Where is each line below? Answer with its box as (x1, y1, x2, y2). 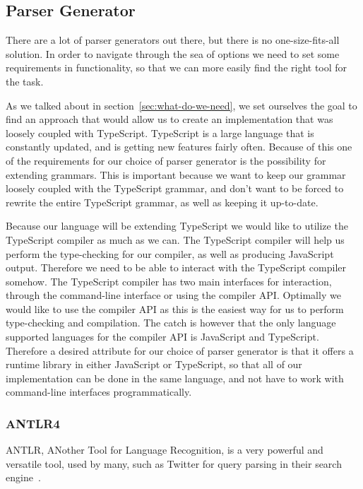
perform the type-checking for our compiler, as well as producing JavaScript (6, 246, 334, 261)
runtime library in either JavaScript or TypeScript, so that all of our (6, 357, 302, 372)
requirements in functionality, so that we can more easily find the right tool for (6, 60, 347, 75)
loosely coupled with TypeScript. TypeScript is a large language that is (6, 125, 314, 140)
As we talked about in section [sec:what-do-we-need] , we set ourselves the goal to (6, 98, 357, 112)
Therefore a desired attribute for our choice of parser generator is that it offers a (6, 343, 354, 358)
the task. (6, 73, 44, 88)
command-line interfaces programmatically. (6, 384, 192, 399)
